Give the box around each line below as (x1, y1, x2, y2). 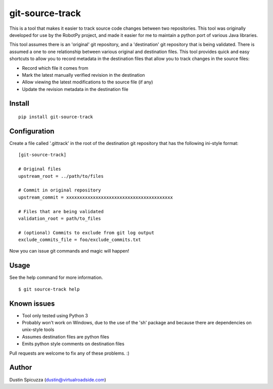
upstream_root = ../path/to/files (18, 173, 104, 179)
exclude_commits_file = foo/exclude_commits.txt (18, 237, 141, 242)
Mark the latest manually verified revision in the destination (22, 72, 145, 78)
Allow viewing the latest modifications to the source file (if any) (22, 79, 154, 85)
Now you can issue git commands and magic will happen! (9, 248, 129, 254)
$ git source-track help (18, 286, 80, 292)
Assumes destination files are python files (22, 333, 110, 339)
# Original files (18, 166, 61, 172)
